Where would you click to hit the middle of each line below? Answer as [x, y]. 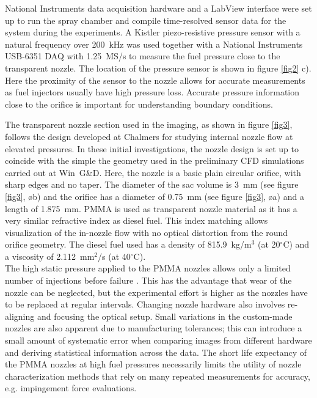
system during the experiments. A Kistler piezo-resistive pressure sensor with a [153, 32]
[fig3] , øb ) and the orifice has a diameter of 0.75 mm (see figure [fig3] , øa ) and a [155, 196]
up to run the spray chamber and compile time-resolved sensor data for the [146, 20]
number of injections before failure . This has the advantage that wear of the [148, 280]
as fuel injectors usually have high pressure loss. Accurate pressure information [152, 92]
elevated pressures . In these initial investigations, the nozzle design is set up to [152, 148]
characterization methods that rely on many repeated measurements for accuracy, [158, 376]
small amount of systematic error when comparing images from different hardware [158, 340]
